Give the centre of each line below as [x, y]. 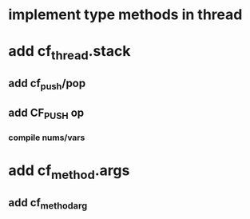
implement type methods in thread [125, 15]
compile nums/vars [47, 137]
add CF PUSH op [46, 113]
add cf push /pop [47, 85]
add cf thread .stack [69, 53]
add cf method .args [69, 172]
